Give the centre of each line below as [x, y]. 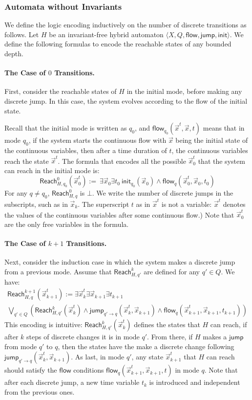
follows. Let [22, 34]
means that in [224, 128]
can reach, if [229, 324]
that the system [221, 161]
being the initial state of [212, 140]
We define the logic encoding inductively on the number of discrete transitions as [126, 25]
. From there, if [170, 337]
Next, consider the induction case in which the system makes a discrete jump [120, 262]
